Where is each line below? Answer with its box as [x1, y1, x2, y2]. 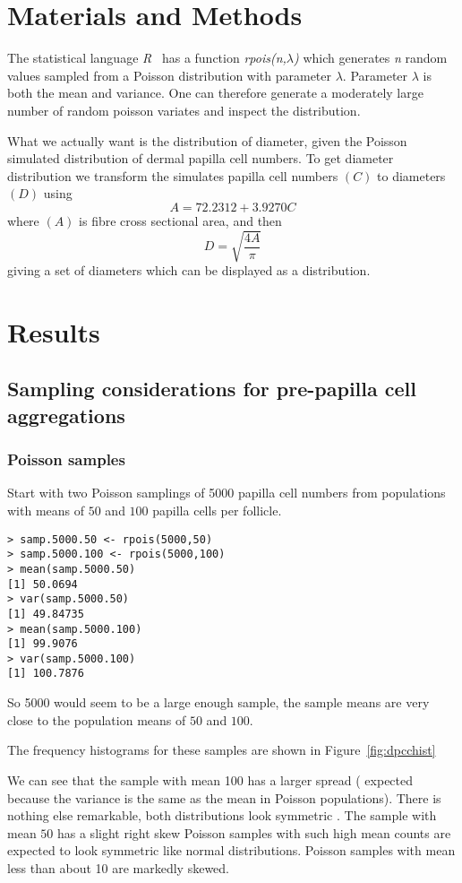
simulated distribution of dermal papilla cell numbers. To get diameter [7, 149, 394, 168]
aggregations [7, 401, 125, 429]
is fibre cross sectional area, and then [79, 211, 282, 229]
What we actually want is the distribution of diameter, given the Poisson [7, 131, 407, 150]
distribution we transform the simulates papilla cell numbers [7, 166, 338, 185]
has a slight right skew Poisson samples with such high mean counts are [56, 823, 451, 842]
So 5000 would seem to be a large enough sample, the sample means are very [7, 693, 430, 712]
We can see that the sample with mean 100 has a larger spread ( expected [7, 770, 414, 789]
